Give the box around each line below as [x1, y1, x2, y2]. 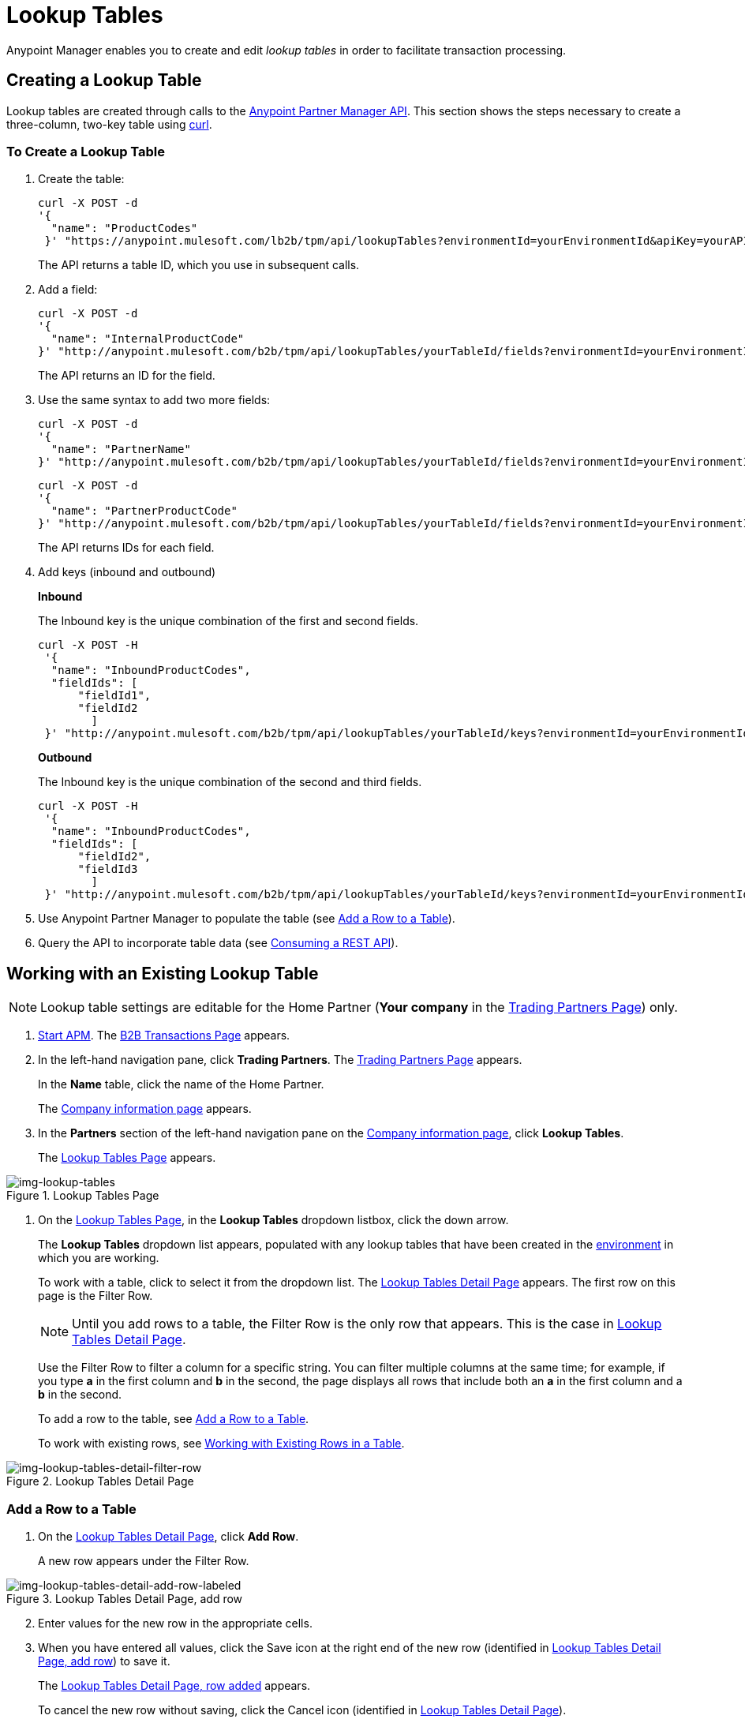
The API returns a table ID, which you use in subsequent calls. [38, 258, 360, 272]
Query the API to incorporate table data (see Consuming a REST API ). [38, 936, 399, 950]
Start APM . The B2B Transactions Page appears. [38, 1028, 290, 1043]
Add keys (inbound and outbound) [38, 565, 216, 579]
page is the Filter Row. [38, 1289, 153, 1303]
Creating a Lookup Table [6, 70, 202, 91]
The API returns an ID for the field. [38, 369, 215, 383]
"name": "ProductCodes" [51, 222, 198, 235]
